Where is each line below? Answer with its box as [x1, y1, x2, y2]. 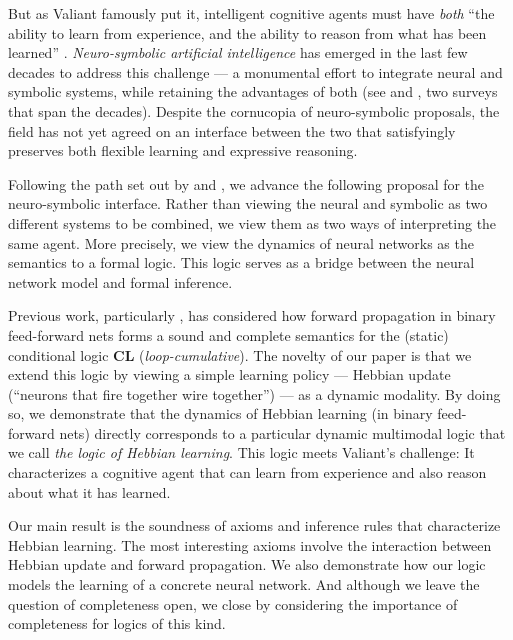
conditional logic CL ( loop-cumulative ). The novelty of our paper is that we [8, 344, 472, 365]
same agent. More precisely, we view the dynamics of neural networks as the [8, 232, 474, 253]
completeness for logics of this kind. [8, 613, 226, 634]
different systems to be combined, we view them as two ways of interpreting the [8, 212, 497, 233]
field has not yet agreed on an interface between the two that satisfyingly [8, 120, 456, 141]
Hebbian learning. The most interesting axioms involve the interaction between [8, 534, 492, 555]
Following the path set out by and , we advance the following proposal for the [8, 173, 485, 194]
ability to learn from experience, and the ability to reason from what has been [8, 22, 487, 43]
